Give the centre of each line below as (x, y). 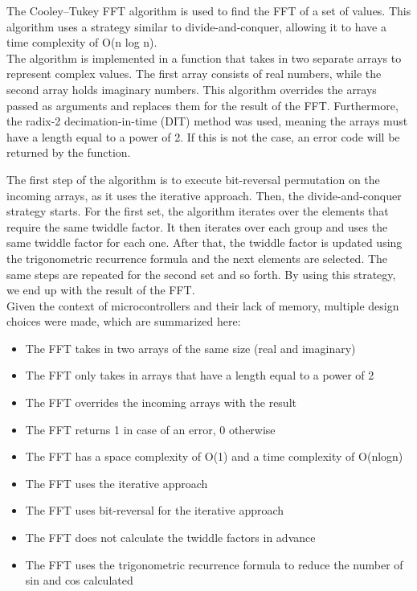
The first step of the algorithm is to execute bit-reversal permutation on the (193, 179)
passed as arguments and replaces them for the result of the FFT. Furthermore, (202, 105)
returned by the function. (69, 152)
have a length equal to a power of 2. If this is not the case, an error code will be (203, 136)
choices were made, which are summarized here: (124, 321)
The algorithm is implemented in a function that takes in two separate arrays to (204, 57)
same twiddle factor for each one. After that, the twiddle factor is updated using (204, 242)
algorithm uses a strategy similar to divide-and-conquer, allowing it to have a (196, 26)
